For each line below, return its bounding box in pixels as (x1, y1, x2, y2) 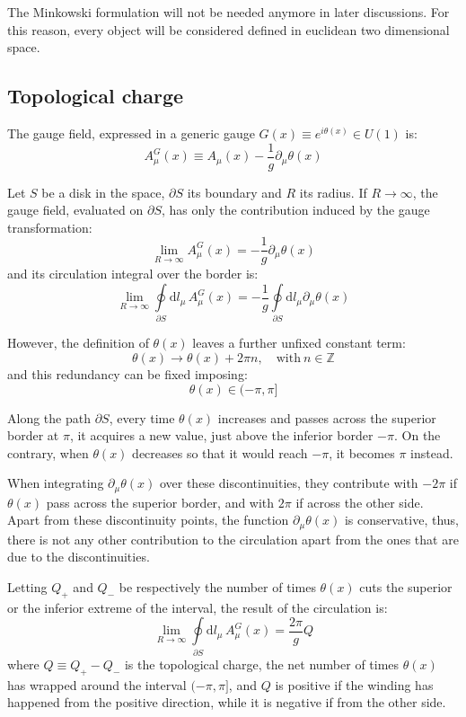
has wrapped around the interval (7, 675, 187, 694)
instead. (410, 443, 453, 462)
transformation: (7, 217, 92, 236)
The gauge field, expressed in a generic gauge (7, 123, 255, 142)
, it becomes (329, 443, 395, 462)
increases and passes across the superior (217, 408, 436, 427)
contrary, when (7, 443, 89, 462)
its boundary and (187, 182, 282, 201)
